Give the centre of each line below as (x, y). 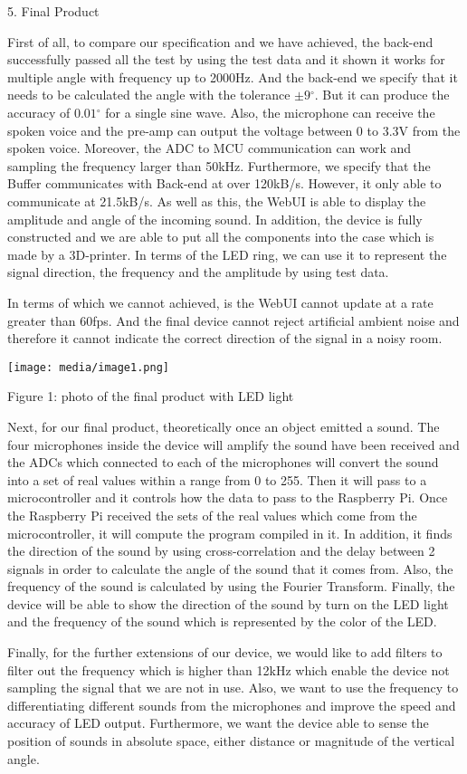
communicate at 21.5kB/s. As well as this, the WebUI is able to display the (217, 201)
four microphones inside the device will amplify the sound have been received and (233, 444)
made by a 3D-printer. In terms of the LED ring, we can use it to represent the (227, 254)
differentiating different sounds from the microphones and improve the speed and (232, 705)
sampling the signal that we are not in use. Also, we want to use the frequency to (233, 688)
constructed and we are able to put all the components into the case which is (221, 237)
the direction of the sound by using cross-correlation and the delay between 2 (221, 551)
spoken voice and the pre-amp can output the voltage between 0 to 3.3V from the (234, 130)
